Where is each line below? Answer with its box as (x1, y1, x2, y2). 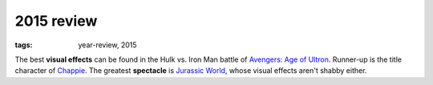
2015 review (14, 12, 98, 30)
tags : (14, 40, 33, 50)
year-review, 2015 (78, 40, 137, 50)
